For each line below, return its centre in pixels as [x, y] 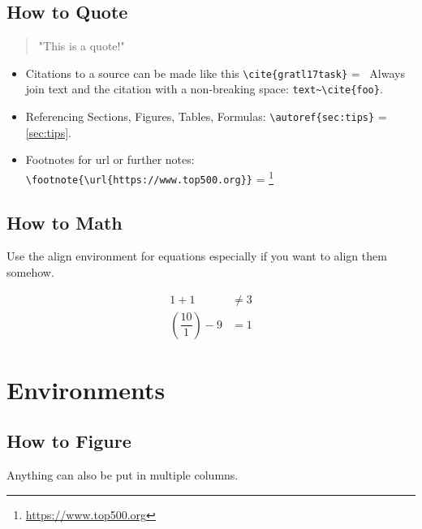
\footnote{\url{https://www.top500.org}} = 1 [150, 177]
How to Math [65, 222]
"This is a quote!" [82, 46]
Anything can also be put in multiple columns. [123, 475]
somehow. [30, 272]
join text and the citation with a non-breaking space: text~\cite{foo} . [204, 89]
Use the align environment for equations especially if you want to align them [197, 256]
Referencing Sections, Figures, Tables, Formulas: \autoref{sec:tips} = [206, 116]
